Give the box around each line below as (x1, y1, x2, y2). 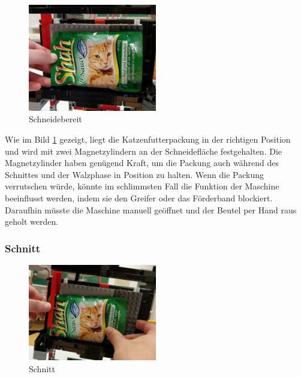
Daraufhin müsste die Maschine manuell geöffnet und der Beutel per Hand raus (5, 203, 297, 216)
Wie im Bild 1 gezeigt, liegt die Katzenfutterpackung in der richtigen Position (5, 132, 291, 145)
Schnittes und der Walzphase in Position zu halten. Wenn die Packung (5, 168, 264, 180)
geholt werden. (5, 215, 59, 228)
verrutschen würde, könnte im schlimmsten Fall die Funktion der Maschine (5, 180, 279, 192)
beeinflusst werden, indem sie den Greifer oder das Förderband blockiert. (5, 191, 273, 204)
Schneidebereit (29, 113, 82, 125)
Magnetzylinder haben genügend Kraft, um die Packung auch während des (5, 156, 279, 169)
